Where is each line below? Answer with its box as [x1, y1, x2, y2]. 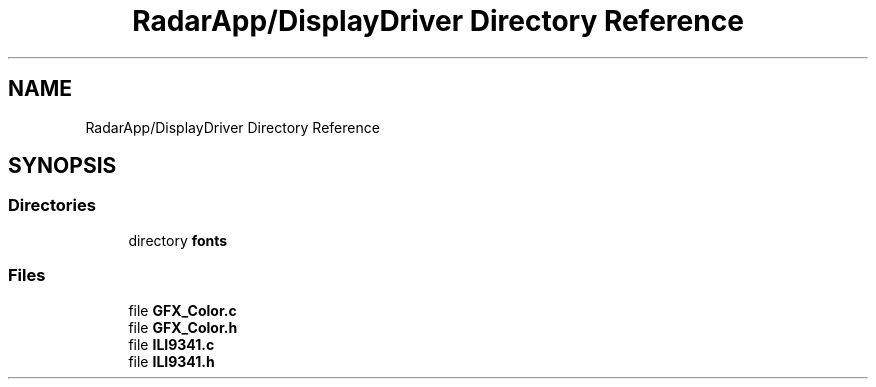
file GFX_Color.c [128, 301, 237, 319]
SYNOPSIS [8, 153, 117, 179]
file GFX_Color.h [128, 318, 238, 336]
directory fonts [128, 231, 228, 249]
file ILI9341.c [128, 335, 215, 353]
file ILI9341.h [128, 352, 215, 370]
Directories [8, 195, 96, 216]
